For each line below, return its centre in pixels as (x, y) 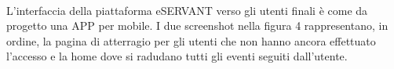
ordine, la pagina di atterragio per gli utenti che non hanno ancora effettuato (191, 40)
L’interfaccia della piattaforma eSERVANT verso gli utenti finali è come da (187, 10)
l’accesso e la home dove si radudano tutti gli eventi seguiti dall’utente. (177, 56)
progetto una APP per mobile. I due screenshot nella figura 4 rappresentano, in (197, 25)
